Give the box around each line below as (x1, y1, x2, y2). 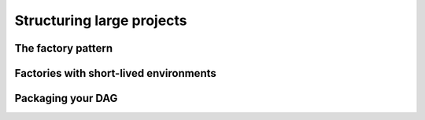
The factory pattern (14, 42, 113, 55)
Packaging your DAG (14, 92, 118, 105)
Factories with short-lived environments (14, 67, 216, 80)
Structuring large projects (14, 12, 188, 29)
